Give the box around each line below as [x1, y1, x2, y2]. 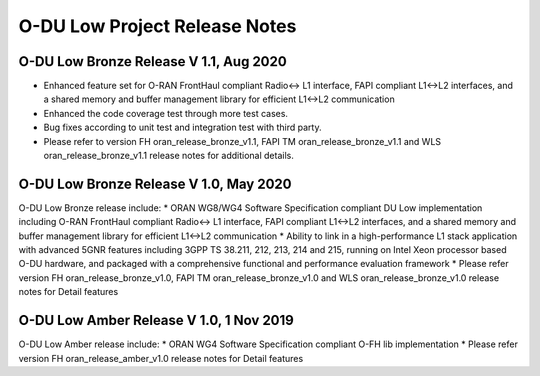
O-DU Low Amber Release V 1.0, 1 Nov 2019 [18, 312, 294, 329]
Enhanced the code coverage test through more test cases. [43, 107, 289, 119]
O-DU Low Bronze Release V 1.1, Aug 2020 [18, 53, 287, 70]
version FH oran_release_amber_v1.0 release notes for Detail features [18, 352, 304, 364]
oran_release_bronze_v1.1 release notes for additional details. [43, 150, 294, 162]
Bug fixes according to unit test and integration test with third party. [43, 121, 322, 134]
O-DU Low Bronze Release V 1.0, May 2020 [18, 175, 292, 192]
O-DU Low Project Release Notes [18, 15, 297, 37]
